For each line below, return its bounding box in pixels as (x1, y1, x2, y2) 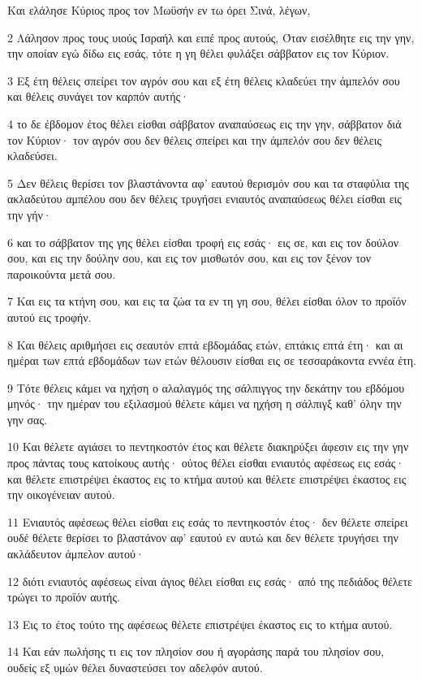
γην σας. (7, 410, 47, 427)
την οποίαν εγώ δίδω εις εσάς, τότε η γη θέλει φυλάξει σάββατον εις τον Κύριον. (7, 45, 390, 62)
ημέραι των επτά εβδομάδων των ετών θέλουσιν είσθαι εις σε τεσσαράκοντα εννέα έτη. (7, 352, 416, 369)
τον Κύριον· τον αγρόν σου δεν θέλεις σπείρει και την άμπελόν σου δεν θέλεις (7, 131, 381, 148)
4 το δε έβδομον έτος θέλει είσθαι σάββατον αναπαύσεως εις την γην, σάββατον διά (7, 115, 402, 132)
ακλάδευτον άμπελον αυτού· (7, 545, 144, 562)
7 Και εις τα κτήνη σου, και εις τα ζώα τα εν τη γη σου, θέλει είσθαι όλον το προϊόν (7, 293, 407, 310)
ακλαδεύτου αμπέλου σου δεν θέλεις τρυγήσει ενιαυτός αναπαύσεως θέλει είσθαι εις (7, 190, 402, 207)
